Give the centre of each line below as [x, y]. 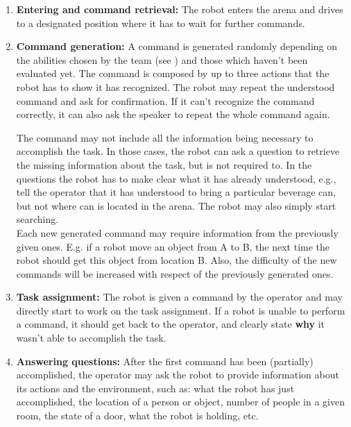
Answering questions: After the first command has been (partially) [165, 361]
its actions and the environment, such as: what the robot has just [155, 388]
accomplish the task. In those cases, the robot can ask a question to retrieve [178, 151]
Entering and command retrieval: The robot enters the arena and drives [180, 9]
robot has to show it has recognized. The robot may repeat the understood [175, 86]
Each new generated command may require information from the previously [177, 232]
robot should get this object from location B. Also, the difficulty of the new [177, 260]
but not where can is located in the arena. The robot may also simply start [176, 205]
